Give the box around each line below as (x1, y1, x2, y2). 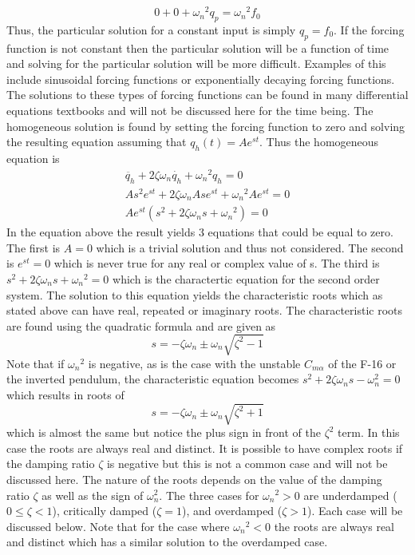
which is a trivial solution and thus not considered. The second (96, 239, 404, 256)
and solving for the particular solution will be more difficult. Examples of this (6, 55, 386, 72)
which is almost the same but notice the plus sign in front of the (6, 424, 321, 441)
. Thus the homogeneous (259, 133, 379, 150)
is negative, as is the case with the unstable (88, 355, 301, 371)
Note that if (6, 355, 65, 371)
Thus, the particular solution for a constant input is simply (6, 21, 296, 38)
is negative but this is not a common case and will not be (106, 455, 388, 472)
